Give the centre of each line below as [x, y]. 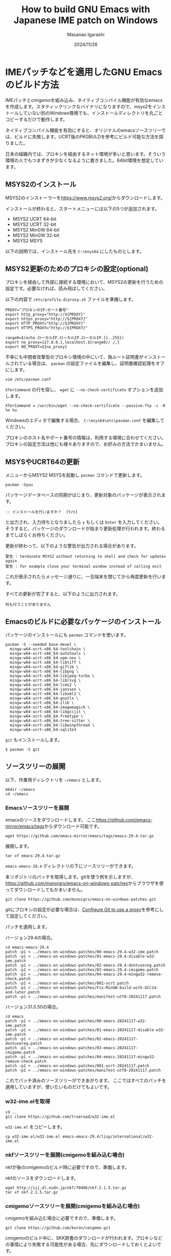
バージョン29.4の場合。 [30, 938]
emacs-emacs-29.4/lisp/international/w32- [108, 1137]
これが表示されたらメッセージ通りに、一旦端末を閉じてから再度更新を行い [83, 577]
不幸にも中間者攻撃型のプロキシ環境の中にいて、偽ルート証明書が [75, 357]
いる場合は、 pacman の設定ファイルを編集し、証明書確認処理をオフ [94, 363]
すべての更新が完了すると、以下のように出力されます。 [63, 594]
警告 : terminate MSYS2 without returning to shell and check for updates [86, 557]
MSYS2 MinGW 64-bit [36, 229]
